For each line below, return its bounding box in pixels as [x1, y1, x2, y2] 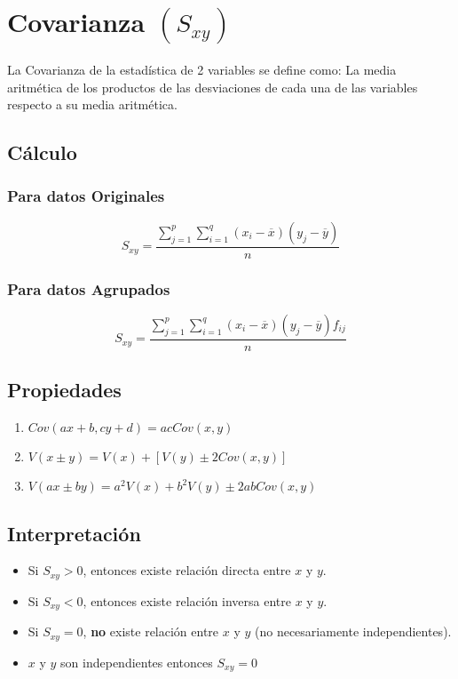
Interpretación [7, 519, 141, 547]
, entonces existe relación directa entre [83, 561, 291, 579]
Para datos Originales [7, 185, 165, 207]
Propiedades [7, 376, 122, 403]
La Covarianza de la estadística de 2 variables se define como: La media [7, 60, 397, 78]
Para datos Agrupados [7, 277, 170, 300]
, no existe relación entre [83, 622, 219, 641]
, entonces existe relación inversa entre [83, 591, 292, 610]
